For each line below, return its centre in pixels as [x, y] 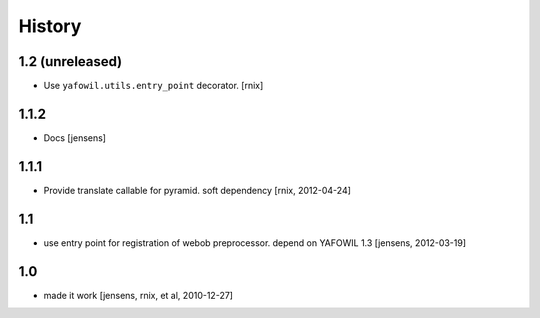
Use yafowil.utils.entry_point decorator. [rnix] [153, 86]
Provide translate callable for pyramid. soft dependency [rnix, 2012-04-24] [197, 190]
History [50, 26]
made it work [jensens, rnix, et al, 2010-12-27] [138, 295]
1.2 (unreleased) [70, 61]
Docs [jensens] [75, 137]
